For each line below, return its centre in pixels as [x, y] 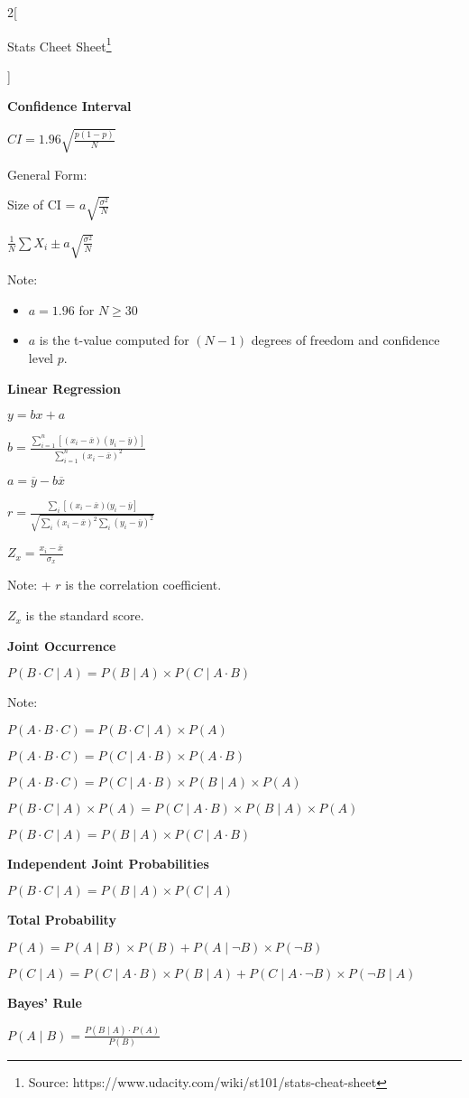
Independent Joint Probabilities [108, 863]
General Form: [47, 174]
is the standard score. [85, 615]
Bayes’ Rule [45, 1003]
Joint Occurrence [62, 645]
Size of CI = [41, 205]
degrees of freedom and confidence [345, 340]
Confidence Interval [69, 106]
